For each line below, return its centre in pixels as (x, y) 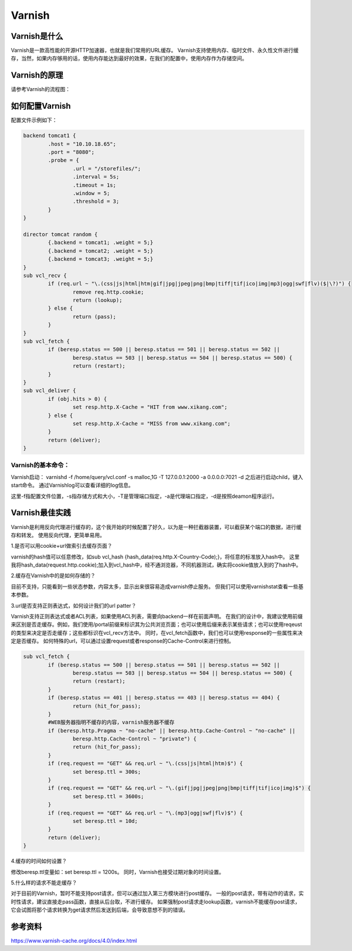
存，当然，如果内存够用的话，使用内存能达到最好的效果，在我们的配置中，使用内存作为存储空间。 (129, 58)
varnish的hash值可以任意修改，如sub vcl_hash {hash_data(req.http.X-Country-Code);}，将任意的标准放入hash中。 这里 (155, 557)
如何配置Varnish (41, 106)
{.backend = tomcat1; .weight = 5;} (101, 243)
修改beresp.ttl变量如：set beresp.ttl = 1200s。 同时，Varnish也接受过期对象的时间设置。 (118, 872)
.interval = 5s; (96, 177)
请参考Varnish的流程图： (40, 89)
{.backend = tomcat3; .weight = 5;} (101, 259)
